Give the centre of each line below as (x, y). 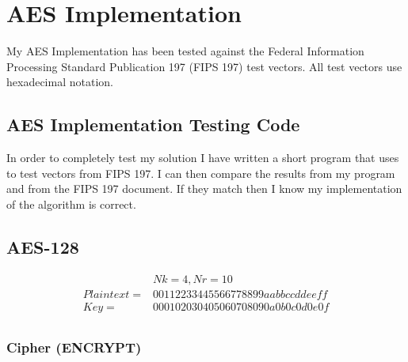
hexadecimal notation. (60, 82)
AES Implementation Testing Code (153, 124)
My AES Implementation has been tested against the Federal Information (185, 51)
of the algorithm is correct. (71, 204)
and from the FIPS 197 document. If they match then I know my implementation (204, 189)
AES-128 (43, 246)
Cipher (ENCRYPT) (74, 347)
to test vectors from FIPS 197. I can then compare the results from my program (201, 173)
